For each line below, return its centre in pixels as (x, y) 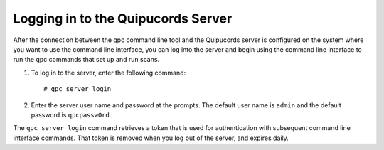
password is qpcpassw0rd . (71, 114)
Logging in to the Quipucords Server (123, 18)
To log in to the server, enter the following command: (108, 73)
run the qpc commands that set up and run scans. (86, 60)
